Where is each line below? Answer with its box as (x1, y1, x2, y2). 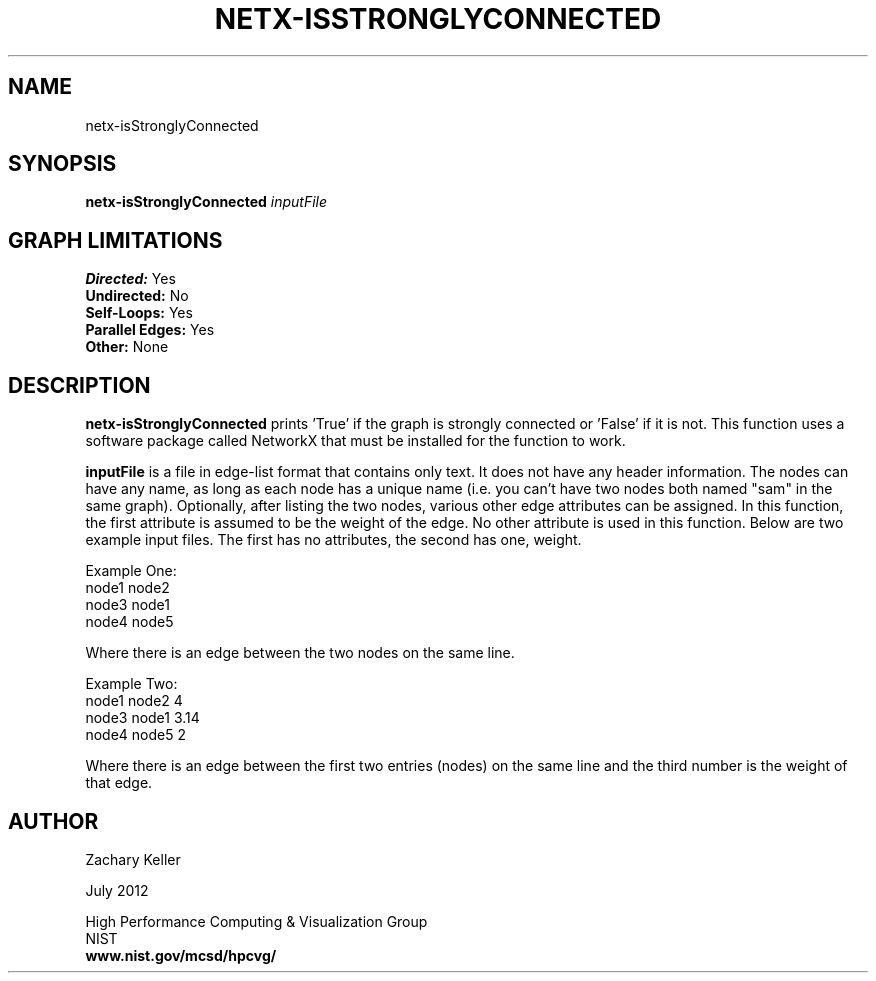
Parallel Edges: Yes (85, 321, 215, 339)
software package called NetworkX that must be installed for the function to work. (85, 432, 626, 450)
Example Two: (85, 675, 178, 693)
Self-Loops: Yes (85, 304, 193, 322)
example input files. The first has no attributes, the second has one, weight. (85, 531, 582, 549)
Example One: (85, 562, 177, 580)
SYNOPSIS (8, 151, 117, 177)
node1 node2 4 (85, 692, 183, 710)
